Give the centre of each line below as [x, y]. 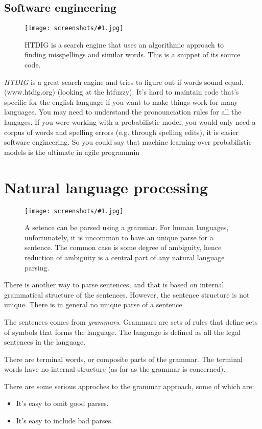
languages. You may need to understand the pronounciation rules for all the [123, 112]
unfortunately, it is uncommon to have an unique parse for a [119, 237]
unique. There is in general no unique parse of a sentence [93, 304]
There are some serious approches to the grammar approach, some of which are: [129, 386]
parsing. [37, 267]
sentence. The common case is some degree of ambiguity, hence [123, 247]
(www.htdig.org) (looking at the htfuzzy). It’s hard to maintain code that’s [122, 92]
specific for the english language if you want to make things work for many [121, 101]
